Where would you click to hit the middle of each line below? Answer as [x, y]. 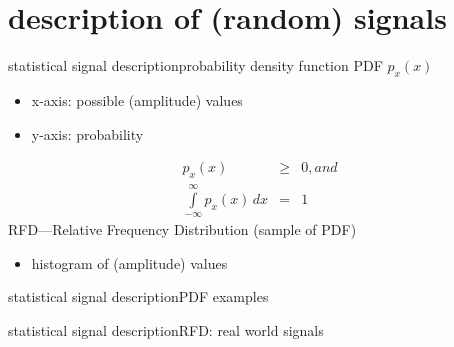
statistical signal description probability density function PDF [195, 65]
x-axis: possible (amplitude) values [137, 99]
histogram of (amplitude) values [129, 262]
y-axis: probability [87, 133]
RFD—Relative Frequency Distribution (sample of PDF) [182, 229]
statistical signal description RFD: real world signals [166, 329]
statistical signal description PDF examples [138, 296]
